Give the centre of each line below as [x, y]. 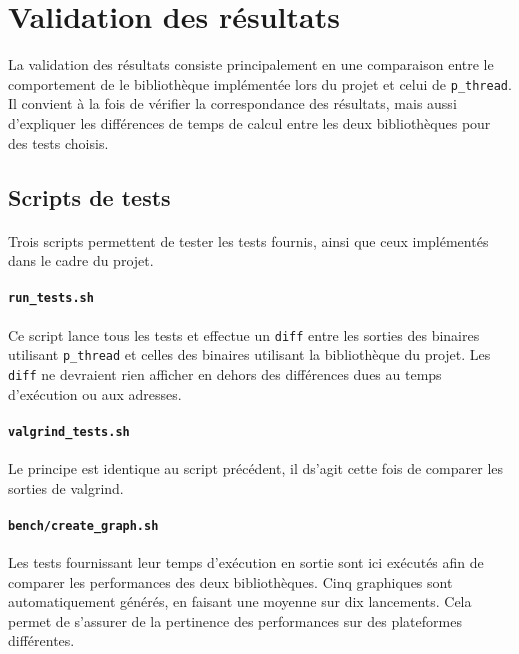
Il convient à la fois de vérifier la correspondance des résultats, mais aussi [232, 103]
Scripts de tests [89, 196]
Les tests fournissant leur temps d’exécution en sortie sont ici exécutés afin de [246, 562]
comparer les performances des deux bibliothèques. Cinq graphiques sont [230, 581]
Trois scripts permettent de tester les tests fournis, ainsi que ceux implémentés [248, 240]
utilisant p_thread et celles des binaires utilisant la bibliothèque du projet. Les [249, 354]
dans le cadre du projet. [81, 260]
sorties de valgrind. [66, 487]
